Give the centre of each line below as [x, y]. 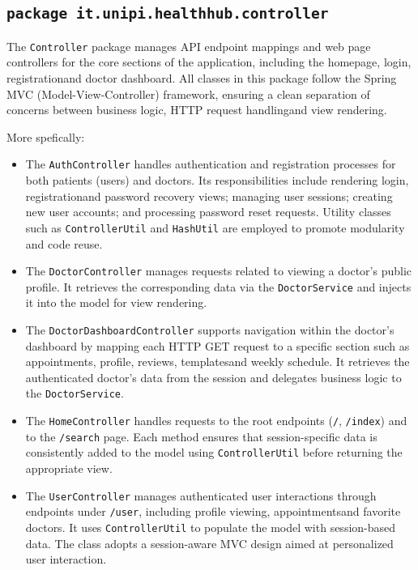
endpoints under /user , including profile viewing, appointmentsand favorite [213, 511]
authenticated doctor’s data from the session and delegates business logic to [213, 377]
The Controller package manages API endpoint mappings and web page [189, 46]
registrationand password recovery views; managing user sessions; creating [209, 196]
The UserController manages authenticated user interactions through [201, 495]
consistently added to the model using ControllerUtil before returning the [214, 452]
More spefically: [46, 136]
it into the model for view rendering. [116, 302]
